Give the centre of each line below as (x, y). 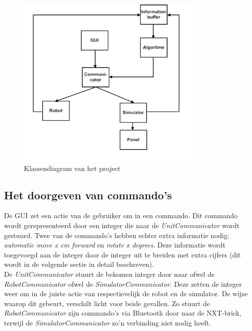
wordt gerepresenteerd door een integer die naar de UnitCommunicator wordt (122, 225)
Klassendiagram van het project (72, 168)
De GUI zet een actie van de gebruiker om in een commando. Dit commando (121, 215)
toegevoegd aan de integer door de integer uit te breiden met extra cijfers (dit (123, 254)
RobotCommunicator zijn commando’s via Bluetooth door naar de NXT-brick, (123, 313)
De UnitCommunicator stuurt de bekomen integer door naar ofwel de (109, 274)
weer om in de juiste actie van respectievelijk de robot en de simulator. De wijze (126, 293)
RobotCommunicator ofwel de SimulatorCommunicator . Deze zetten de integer (123, 284)
